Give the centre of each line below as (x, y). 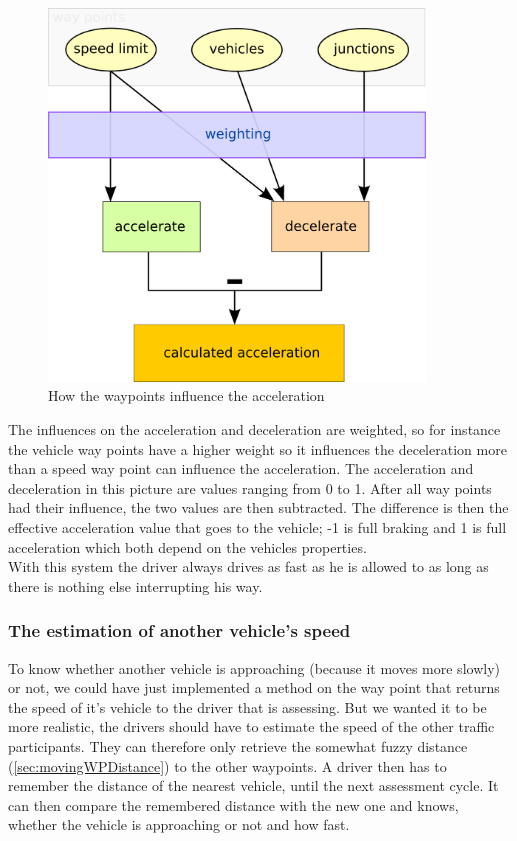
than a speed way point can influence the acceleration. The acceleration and (241, 468)
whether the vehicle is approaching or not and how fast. (179, 824)
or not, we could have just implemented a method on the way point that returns (254, 687)
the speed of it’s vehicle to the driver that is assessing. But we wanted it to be (247, 706)
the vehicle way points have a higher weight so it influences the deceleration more (257, 448)
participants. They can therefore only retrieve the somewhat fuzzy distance (238, 746)
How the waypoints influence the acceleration (186, 395)
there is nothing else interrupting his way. (135, 585)
